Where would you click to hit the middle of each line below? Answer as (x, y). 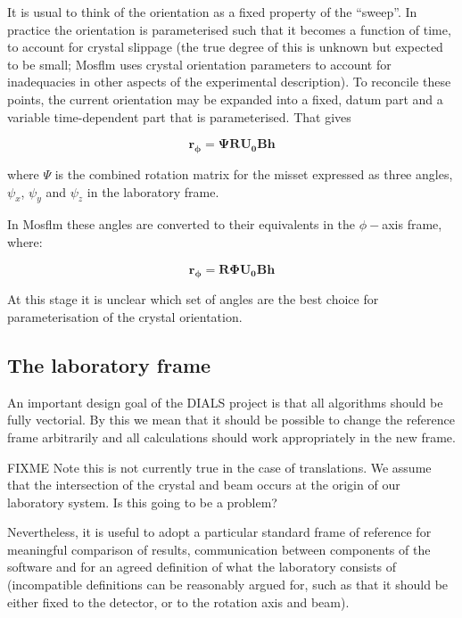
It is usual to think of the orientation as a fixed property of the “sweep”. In (212, 12)
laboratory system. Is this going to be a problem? (142, 502)
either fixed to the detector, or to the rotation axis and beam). (178, 602)
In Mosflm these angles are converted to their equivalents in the (181, 224)
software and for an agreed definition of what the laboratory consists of (202, 567)
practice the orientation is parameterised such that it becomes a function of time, (229, 29)
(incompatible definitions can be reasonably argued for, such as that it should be (228, 585)
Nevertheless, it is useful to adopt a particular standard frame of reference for (219, 532)
